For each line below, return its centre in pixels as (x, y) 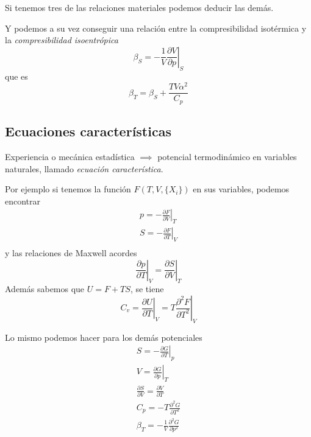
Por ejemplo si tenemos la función (68, 189)
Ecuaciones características (88, 131)
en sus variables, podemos (241, 189)
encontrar (23, 201)
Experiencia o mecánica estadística (70, 156)
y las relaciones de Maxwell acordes (71, 253)
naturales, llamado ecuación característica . (84, 168)
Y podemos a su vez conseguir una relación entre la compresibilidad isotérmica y (156, 28)
